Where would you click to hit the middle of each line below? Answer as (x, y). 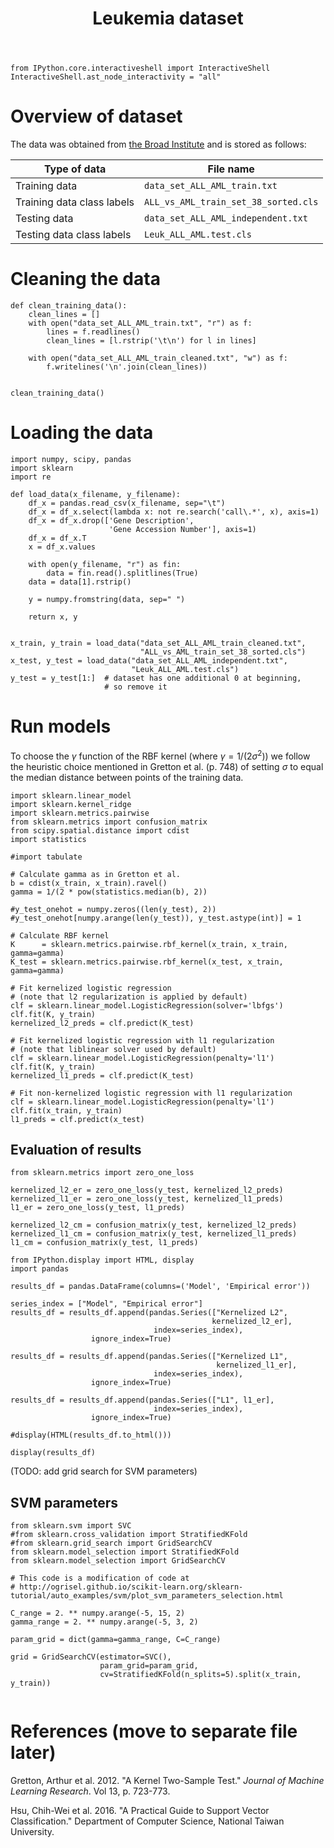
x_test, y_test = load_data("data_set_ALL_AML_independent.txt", (149, 661)
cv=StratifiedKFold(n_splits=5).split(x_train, (200, 1675)
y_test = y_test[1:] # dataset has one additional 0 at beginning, (156, 678)
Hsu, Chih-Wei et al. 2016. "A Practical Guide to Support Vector (140, 1811)
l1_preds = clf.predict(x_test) (77, 1119)
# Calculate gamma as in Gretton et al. (96, 874)
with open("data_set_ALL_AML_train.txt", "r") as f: (140, 323)
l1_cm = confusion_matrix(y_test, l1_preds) (104, 1243)
